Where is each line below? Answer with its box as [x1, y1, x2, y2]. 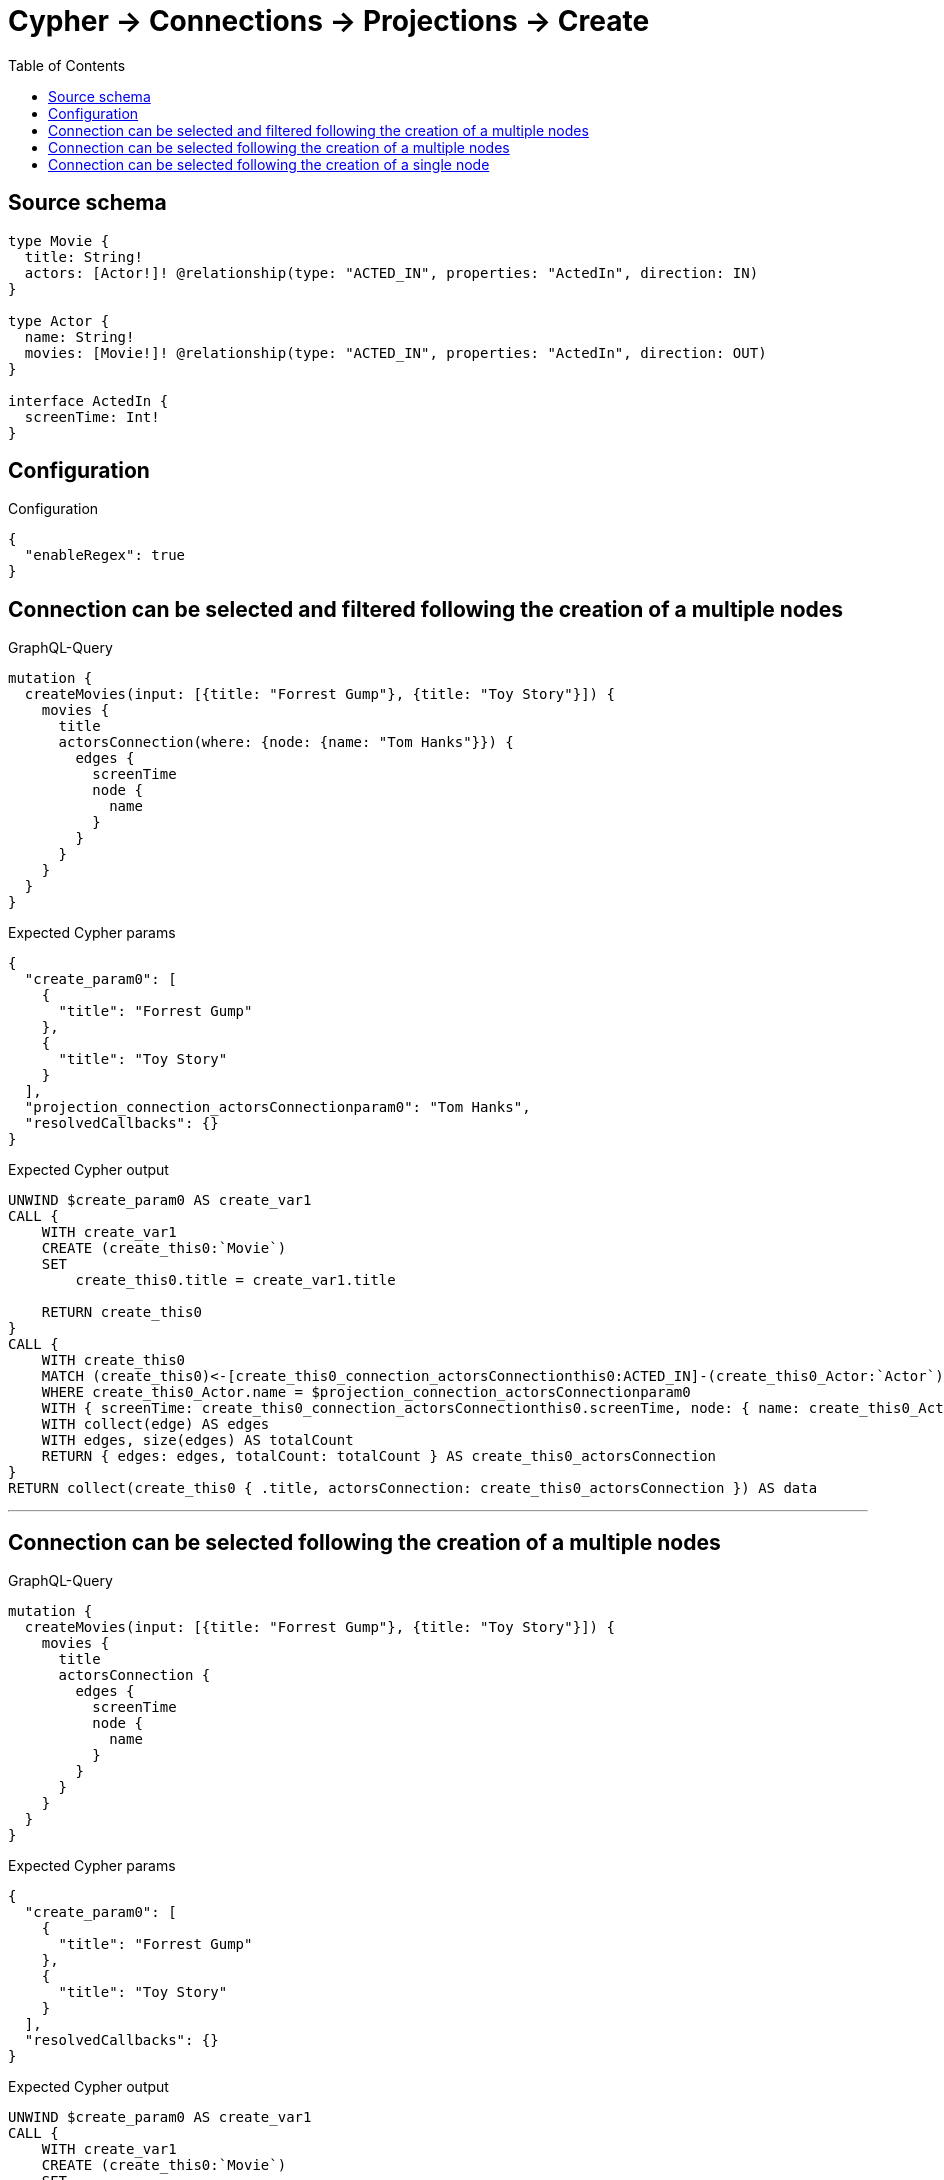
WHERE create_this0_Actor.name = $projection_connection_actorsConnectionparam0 [41, 1384, 691, 1401]
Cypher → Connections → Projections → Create [8, 4, 650, 38]
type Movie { [8, 232, 110, 249]
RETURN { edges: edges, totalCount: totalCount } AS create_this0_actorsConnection [41, 1448, 717, 1465]
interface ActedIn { [8, 392, 169, 409]
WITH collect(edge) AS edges [41, 1416, 270, 1433]
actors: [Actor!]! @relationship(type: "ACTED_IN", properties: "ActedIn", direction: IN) [24, 264, 759, 281]
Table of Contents [8, 56, 126, 74]
